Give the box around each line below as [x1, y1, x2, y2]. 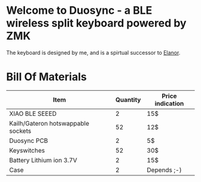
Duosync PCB [9, 136, 48, 145]
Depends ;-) [147, 166, 182, 174]
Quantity [115, 96, 141, 104]
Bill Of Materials [6, 70, 87, 84]
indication [154, 99, 184, 108]
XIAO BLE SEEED [9, 109, 57, 118]
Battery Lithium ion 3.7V [9, 156, 78, 164]
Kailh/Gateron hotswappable [9, 119, 90, 127]
